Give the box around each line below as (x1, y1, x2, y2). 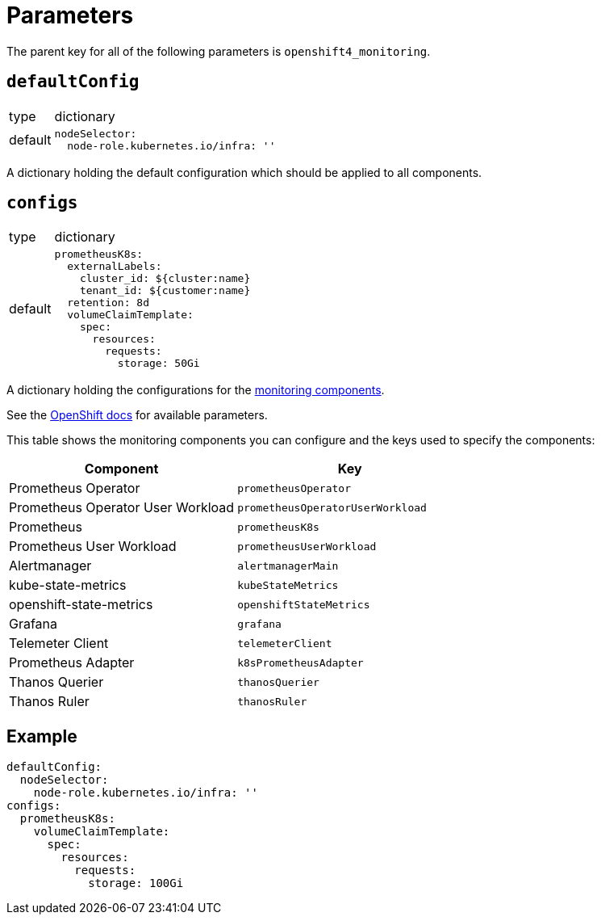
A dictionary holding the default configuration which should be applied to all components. (6, 165, 482, 179)
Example (6, 725, 77, 746)
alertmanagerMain (237, 559, 339, 572)
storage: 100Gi (88, 877, 184, 890)
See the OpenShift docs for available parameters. (6, 408, 268, 423)
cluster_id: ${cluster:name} (79, 272, 251, 285)
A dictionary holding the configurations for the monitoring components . (6, 383, 385, 397)
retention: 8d (67, 296, 149, 309)
